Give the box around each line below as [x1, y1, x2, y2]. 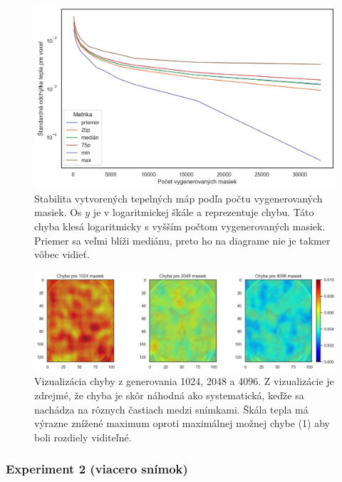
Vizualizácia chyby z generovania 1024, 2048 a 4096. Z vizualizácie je [34, 374, 334, 389]
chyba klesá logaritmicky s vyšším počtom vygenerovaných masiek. [34, 219, 326, 234]
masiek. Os [34, 205, 82, 220]
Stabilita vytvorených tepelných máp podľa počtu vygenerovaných [34, 190, 323, 205]
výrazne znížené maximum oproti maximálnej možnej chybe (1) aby [34, 416, 331, 431]
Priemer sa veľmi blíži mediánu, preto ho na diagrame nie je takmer [34, 232, 331, 247]
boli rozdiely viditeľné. [34, 429, 132, 444]
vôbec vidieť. [34, 247, 90, 262]
